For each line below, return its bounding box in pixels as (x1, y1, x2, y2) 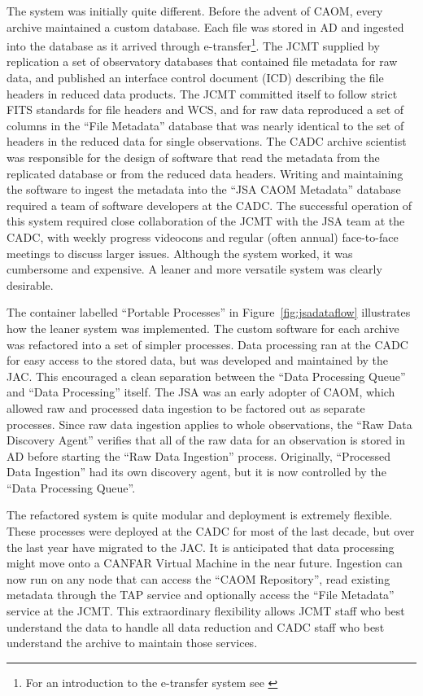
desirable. (7, 276, 54, 293)
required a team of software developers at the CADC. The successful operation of (7, 196, 412, 213)
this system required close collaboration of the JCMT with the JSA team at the (7, 212, 405, 230)
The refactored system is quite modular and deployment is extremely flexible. (7, 506, 393, 523)
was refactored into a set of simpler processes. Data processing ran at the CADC (7, 335, 408, 352)
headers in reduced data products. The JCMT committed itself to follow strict (7, 85, 398, 102)
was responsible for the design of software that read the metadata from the (7, 149, 380, 165)
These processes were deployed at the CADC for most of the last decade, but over (7, 523, 415, 540)
